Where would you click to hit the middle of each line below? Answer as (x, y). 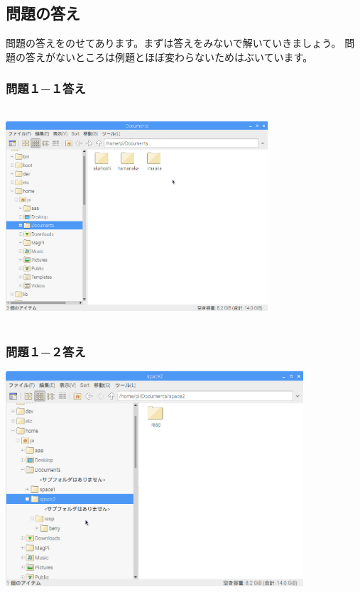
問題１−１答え (46, 88)
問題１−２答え (46, 351)
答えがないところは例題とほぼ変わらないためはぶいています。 (169, 56)
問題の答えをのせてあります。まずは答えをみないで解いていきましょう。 (174, 43)
